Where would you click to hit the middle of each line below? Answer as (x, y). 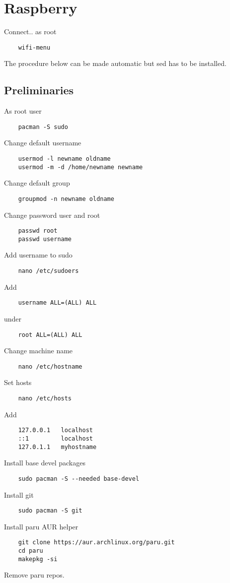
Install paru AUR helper (41, 526)
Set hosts (18, 382)
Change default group (37, 183)
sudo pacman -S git (50, 511)
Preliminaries (39, 90)
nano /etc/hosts (45, 399)
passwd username (45, 239)
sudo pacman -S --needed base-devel (79, 479)
